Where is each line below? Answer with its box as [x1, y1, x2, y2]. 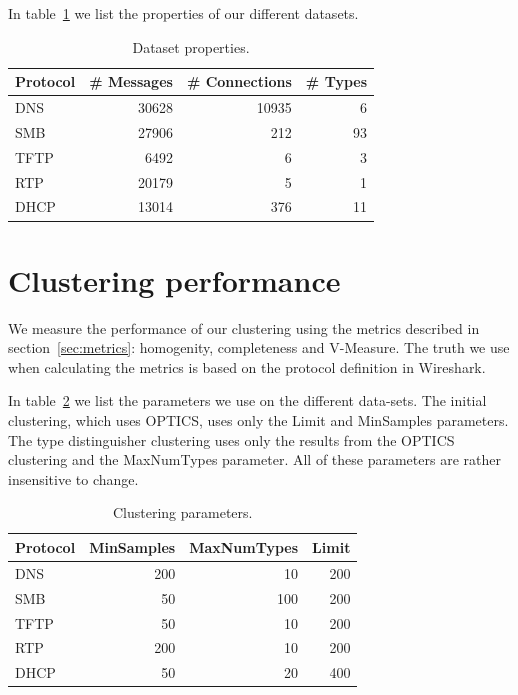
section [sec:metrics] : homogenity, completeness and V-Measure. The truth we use [8, 337, 510, 358]
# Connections [186, 71, 292, 92]
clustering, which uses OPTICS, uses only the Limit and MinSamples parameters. [8, 410, 509, 430]
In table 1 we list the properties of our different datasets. [8, 3, 359, 23]
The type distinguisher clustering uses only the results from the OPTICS [8, 429, 455, 450]
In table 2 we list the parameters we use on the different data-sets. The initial [8, 390, 487, 411]
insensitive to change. [8, 468, 139, 489]
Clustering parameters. [112, 502, 253, 523]
